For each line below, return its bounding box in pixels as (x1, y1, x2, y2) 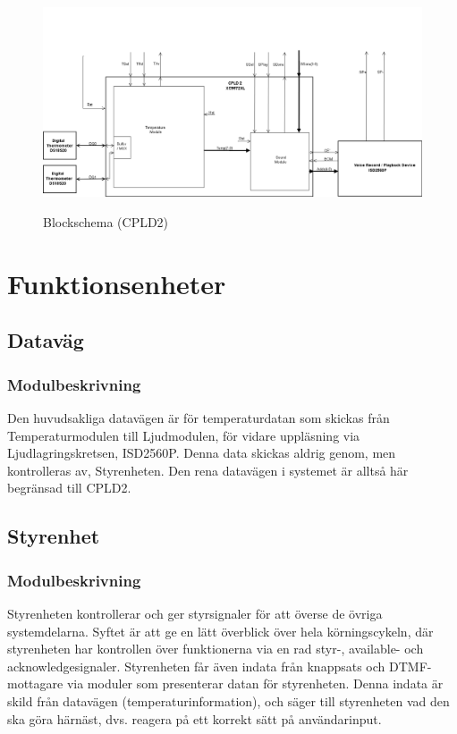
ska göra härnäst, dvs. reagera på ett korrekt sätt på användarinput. (7, 709, 382, 728)
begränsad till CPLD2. (7, 478, 131, 497)
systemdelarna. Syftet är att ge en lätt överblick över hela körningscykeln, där (7, 621, 434, 640)
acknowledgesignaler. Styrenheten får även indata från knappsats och (7, 656, 385, 675)
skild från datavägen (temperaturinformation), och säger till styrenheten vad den (7, 691, 450, 710)
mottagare (7, 674, 63, 693)
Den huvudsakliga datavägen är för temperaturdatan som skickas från (7, 408, 390, 426)
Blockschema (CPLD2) (43, 213, 169, 231)
